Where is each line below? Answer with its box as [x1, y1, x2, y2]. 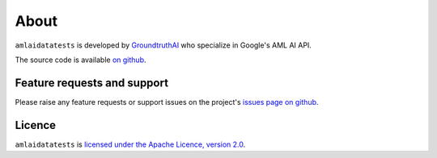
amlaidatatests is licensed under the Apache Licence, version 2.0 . [15, 139, 246, 149]
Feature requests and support [15, 76, 169, 89]
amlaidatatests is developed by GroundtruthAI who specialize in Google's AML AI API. [15, 40, 312, 50]
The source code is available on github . [15, 55, 146, 64]
